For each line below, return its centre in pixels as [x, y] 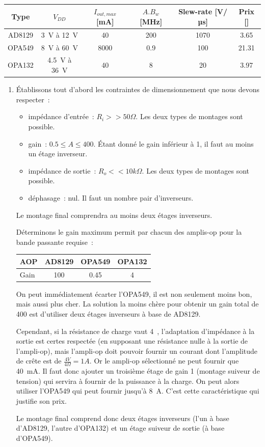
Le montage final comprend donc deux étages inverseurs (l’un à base [123, 418]
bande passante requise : [55, 242]
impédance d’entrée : [61, 116]
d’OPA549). [34, 438]
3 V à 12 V [59, 34]
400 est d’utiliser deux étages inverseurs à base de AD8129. [108, 313]
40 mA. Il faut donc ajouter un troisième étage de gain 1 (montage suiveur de [138, 371]
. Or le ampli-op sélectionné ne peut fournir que [164, 361]
